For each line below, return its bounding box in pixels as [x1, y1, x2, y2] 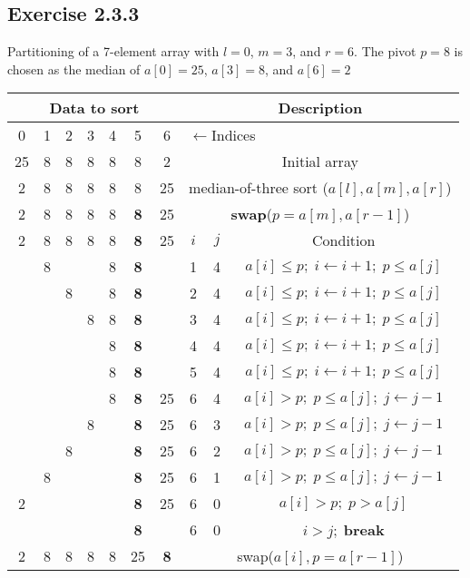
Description [278, 97, 363, 119]
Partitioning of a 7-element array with [7, 42, 220, 61]
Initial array [281, 151, 358, 172]
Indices [211, 124, 256, 146]
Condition [312, 230, 376, 251]
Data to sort [49, 97, 140, 119]
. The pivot [354, 42, 416, 61]
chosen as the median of [7, 59, 141, 78]
